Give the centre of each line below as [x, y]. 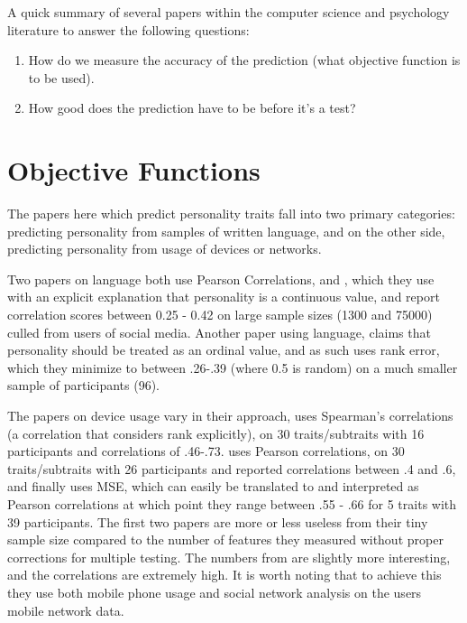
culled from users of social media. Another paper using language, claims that [219, 332]
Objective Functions [134, 170]
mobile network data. [66, 610]
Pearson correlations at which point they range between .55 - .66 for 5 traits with [232, 504]
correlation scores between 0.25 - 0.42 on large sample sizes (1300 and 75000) [220, 315]
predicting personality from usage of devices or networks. [165, 249]
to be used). [61, 77]
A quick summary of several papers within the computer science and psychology [229, 12]
